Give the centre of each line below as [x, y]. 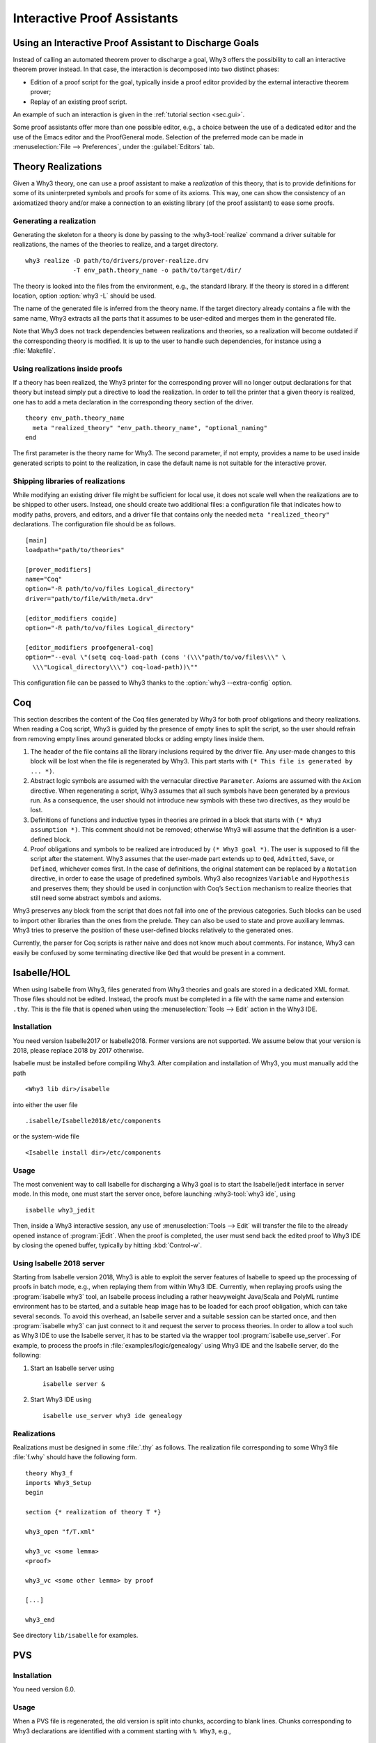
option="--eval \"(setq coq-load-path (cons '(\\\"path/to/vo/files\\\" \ [156, 657]
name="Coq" [44, 579]
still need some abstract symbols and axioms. [96, 898]
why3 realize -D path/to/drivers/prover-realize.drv [117, 260]
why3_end [40, 1620]
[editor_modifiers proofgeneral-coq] [90, 647]
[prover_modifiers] [58, 569]
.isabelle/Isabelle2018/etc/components [93, 1121]
